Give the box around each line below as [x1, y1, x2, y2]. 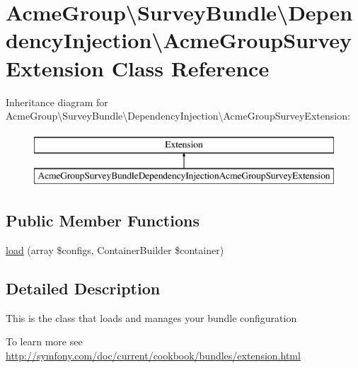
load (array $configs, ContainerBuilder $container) [6, 243, 224, 258]
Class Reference [111, 53, 270, 82]
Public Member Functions [6, 209, 200, 231]
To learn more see [6, 334, 83, 349]
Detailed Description [6, 277, 161, 299]
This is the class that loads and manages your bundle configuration [6, 310, 297, 325]
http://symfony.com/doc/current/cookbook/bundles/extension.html [6, 348, 301, 363]
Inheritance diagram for [6, 94, 108, 109]
